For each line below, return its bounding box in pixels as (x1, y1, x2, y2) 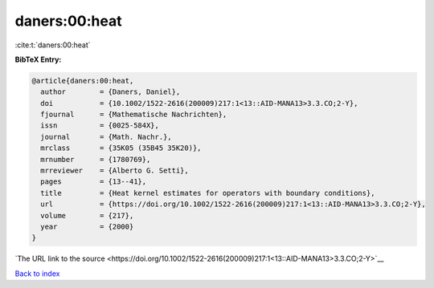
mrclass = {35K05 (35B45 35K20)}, (40, 144, 202, 152)
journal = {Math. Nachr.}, (40, 132, 172, 141)
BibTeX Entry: (14, 55, 62, 64)
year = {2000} (40, 222, 134, 231)
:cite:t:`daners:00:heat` (14, 40, 91, 50)
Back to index (14, 269, 60, 278)
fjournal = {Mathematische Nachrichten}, (40, 110, 227, 120)
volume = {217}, (40, 211, 134, 220)
